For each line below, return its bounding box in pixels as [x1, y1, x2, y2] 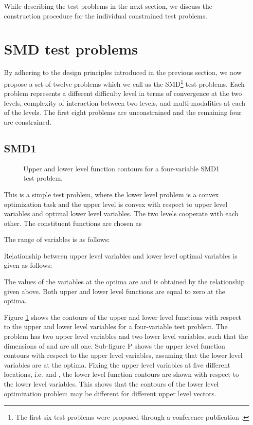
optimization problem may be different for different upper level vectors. [4, 388, 217, 398]
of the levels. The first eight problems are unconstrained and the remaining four [4, 107, 242, 117]
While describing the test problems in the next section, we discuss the [4, 1, 212, 11]
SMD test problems [4, 39, 138, 59]
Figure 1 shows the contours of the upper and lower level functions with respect [4, 312, 242, 322]
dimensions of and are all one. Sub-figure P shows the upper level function [4, 340, 225, 351]
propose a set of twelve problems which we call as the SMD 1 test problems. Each [4, 77, 245, 89]
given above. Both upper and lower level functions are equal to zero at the [4, 286, 225, 296]
